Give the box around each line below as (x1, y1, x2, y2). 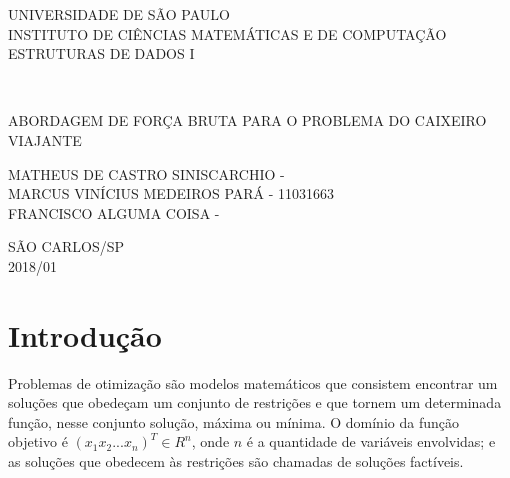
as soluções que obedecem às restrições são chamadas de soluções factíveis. (8, 451, 464, 472)
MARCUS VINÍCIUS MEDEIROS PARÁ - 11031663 (8, 183, 335, 204)
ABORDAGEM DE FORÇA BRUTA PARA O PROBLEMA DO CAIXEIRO (8, 110, 487, 131)
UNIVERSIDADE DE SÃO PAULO (8, 4, 230, 24)
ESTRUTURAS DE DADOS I (8, 43, 195, 64)
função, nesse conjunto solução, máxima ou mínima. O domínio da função (8, 411, 459, 432)
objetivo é (8, 431, 68, 452)
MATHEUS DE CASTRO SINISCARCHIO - (8, 163, 285, 184)
